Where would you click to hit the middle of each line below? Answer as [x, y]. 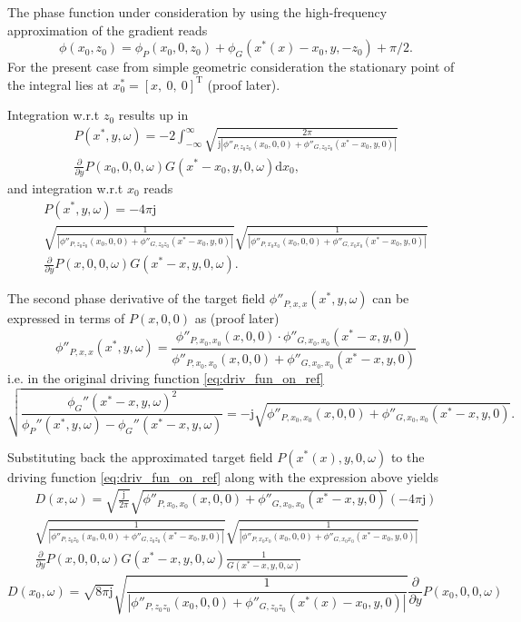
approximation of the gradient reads [108, 30]
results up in [153, 115]
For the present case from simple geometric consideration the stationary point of [231, 67]
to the [408, 456]
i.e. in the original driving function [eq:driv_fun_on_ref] [166, 377]
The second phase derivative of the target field [137, 298]
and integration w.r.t [65, 188]
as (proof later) [237, 318]
